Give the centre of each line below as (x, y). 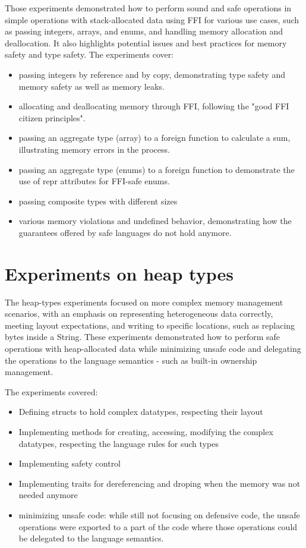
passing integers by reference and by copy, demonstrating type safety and (152, 74)
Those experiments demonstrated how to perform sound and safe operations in (148, 8)
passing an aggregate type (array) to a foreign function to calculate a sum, (154, 138)
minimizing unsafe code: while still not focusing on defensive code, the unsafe (159, 514)
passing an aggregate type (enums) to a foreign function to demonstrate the (157, 169)
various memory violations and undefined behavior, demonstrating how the (155, 221)
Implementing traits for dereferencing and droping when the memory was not (160, 483)
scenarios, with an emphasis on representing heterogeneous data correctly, (139, 314)
